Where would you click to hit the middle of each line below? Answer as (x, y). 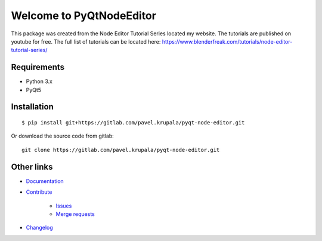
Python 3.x (39, 81)
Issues (64, 206)
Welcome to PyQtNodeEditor (83, 16)
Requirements (38, 67)
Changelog (39, 228)
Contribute (39, 192)
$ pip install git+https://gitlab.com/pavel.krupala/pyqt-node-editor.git (133, 123)
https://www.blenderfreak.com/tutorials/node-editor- (227, 41)
